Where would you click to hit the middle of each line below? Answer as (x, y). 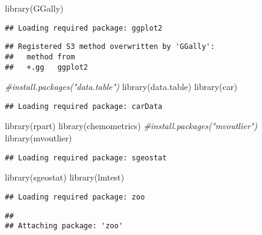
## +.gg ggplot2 (47, 67)
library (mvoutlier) (38, 138)
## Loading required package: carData (84, 106)
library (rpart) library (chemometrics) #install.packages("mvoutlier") (131, 126)
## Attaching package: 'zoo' (64, 226)
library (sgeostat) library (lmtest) (65, 177)
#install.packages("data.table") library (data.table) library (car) (121, 87)
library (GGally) (34, 8)
